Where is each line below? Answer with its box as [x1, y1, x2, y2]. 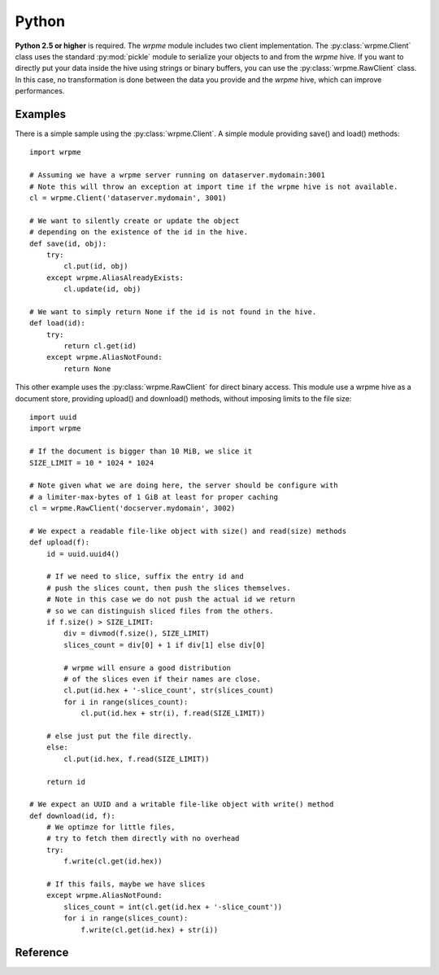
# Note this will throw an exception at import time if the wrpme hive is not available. [29, 181, 398, 191]
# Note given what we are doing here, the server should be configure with [29, 481, 338, 490]
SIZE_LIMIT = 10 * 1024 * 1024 [29, 458, 154, 467]
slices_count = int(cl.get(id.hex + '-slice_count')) [63, 902, 283, 912]
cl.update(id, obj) [63, 285, 141, 294]
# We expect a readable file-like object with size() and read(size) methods [29, 526, 347, 536]
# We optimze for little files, [46, 823, 176, 832]
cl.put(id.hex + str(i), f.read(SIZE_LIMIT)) [80, 709, 266, 718]
